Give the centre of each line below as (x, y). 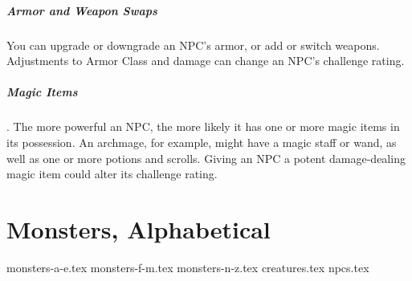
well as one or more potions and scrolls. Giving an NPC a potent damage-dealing (206, 158)
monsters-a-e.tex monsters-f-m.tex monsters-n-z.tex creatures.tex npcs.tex (188, 267)
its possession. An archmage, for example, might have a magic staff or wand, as (202, 142)
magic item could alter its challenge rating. (112, 174)
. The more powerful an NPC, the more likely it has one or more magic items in (203, 126)
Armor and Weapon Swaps (82, 10)
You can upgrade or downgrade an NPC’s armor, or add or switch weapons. (193, 45)
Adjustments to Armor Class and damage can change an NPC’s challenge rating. (206, 61)
